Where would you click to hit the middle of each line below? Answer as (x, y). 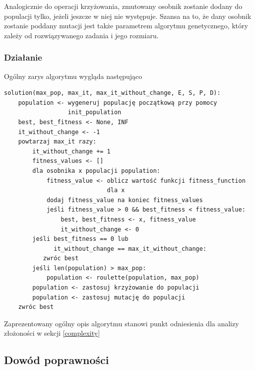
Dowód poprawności (57, 360)
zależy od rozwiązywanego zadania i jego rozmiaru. (81, 35)
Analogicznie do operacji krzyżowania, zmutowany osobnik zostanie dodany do (123, 6)
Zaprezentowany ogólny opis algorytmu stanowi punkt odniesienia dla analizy (122, 323)
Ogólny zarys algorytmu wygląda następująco (73, 76)
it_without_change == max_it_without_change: (130, 249)
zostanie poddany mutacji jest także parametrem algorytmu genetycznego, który (126, 26)
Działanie (23, 57)
